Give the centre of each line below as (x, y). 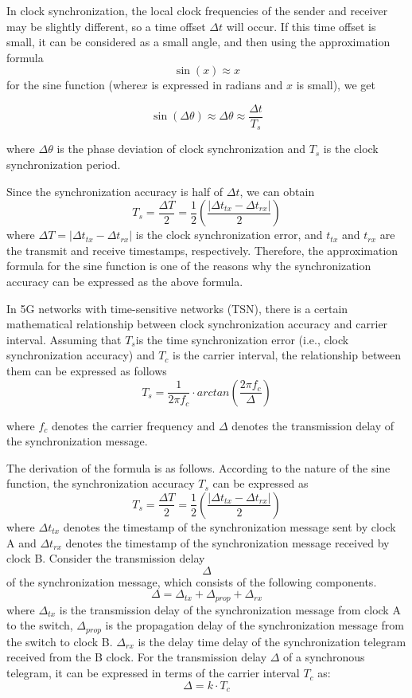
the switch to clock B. (60, 641)
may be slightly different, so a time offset (106, 26)
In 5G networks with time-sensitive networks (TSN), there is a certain (177, 308)
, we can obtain (277, 191)
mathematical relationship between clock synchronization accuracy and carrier (197, 324)
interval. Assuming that (64, 339)
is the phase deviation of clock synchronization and (181, 149)
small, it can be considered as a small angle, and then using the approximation (198, 42)
